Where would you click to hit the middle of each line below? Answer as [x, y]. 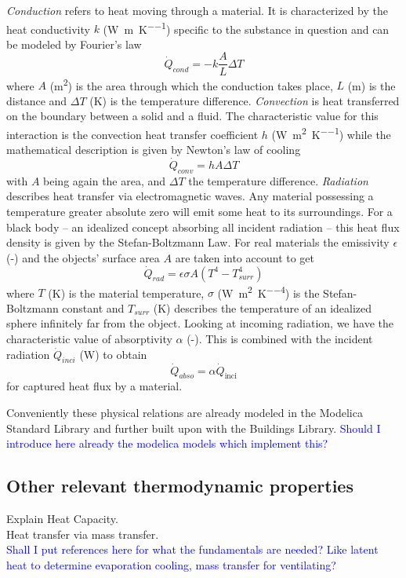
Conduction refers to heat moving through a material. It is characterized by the [198, 10]
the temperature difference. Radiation [278, 180]
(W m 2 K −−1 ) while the [331, 133]
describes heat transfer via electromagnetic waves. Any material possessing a [190, 196]
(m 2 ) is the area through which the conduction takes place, [191, 84]
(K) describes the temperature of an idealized [263, 307]
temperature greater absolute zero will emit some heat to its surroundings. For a [199, 211]
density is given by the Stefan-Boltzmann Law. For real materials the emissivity [198, 242]
